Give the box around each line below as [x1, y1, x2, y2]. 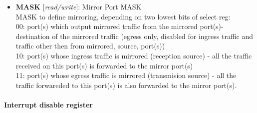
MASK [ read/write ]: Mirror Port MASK [15, 1, 142, 11]
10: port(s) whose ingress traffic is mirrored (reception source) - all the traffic [15, 50, 252, 60]
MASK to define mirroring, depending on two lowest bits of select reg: [15, 11, 231, 21]
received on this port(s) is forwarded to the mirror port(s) [15, 60, 193, 70]
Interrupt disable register [4, 99, 93, 109]
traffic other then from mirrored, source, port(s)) [15, 40, 165, 51]
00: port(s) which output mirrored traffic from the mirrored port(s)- [15, 21, 224, 31]
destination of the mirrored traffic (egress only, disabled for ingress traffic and [15, 30, 254, 41]
